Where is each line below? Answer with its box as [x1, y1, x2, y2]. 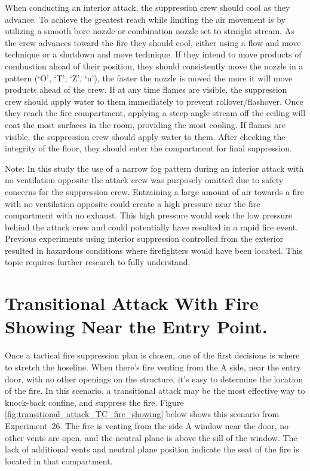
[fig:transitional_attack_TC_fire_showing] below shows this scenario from [5, 408, 280, 420]
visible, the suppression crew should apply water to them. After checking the [5, 130, 286, 142]
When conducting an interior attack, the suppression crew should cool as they [5, 1, 290, 13]
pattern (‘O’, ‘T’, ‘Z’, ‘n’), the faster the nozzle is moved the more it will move [5, 71, 293, 84]
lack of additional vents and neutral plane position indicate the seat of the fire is [5, 443, 299, 455]
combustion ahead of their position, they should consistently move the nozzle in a [5, 59, 303, 72]
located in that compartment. [5, 454, 113, 467]
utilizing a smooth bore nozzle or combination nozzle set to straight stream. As [5, 25, 294, 37]
